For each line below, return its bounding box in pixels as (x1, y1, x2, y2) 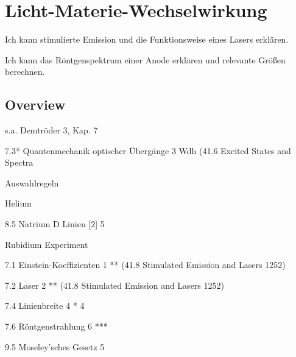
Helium (5, 197, 32, 210)
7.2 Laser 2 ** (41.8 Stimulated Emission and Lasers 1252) (5, 278, 224, 291)
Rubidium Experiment (5, 238, 88, 250)
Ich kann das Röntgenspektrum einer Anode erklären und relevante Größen (5, 53, 286, 66)
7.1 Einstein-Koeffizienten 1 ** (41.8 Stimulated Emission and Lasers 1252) (5, 258, 286, 271)
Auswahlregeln (5, 176, 59, 189)
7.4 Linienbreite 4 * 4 (5, 299, 85, 312)
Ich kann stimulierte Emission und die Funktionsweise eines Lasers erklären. (5, 33, 289, 46)
